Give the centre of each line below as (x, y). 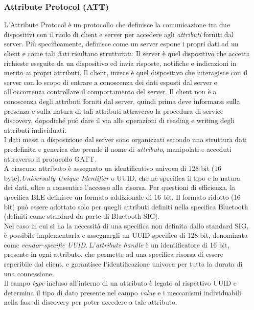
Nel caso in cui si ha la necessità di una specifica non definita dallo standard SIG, (126, 225)
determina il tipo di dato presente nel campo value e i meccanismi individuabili (123, 292)
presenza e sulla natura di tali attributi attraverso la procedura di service (114, 111)
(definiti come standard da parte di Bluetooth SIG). (82, 216)
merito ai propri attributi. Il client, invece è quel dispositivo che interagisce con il (126, 72)
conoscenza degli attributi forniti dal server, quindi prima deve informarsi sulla (122, 101)
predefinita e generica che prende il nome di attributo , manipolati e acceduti (118, 149)
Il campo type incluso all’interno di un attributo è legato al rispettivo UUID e (120, 283)
